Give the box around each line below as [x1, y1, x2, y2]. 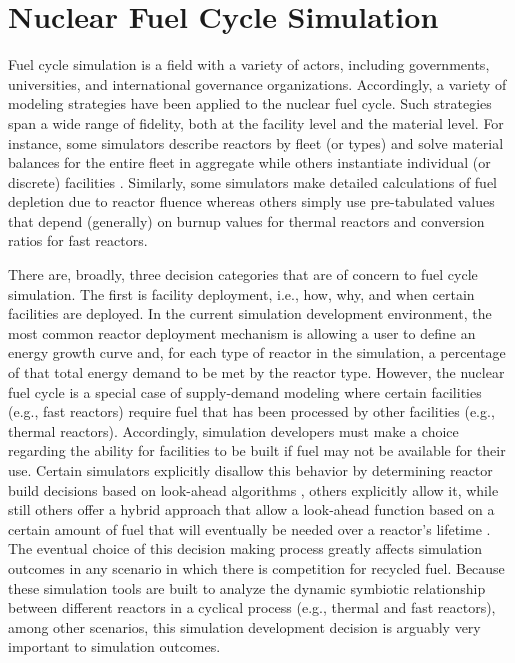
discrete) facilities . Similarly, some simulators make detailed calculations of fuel [8, 171, 498, 192]
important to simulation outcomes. [8, 636, 221, 657]
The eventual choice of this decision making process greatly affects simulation [8, 538, 483, 559]
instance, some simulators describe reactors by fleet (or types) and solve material [8, 132, 504, 153]
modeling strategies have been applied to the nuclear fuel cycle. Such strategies [8, 93, 492, 114]
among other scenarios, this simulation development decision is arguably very [8, 616, 481, 637]
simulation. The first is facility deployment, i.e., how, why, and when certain [8, 283, 475, 304]
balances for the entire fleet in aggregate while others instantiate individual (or [8, 152, 491, 173]
